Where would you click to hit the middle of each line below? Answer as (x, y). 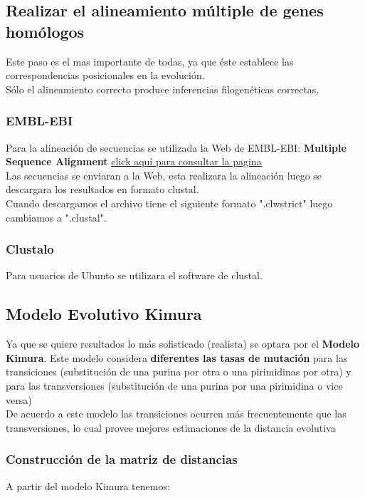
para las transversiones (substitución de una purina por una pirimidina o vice (174, 385)
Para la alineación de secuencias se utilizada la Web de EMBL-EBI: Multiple (176, 147)
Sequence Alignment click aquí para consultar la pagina (134, 161)
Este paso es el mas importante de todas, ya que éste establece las (150, 61)
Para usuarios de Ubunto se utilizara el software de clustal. (134, 275)
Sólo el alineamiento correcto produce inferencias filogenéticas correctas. (163, 89)
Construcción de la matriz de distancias (122, 459)
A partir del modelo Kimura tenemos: (88, 486)
